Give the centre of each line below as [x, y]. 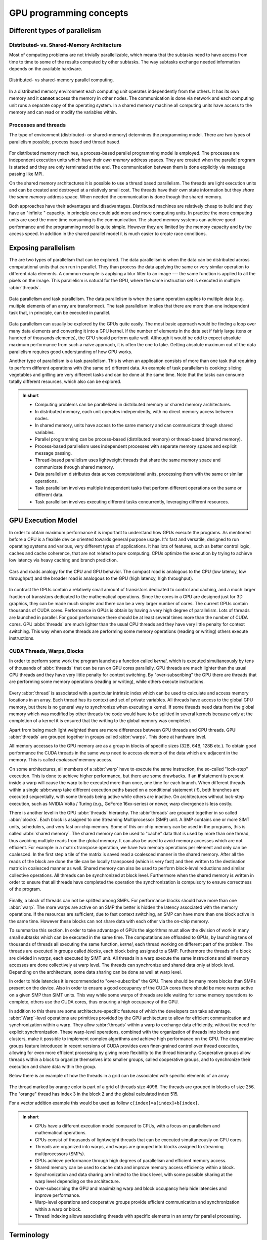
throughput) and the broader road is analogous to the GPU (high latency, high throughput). [101, 578]
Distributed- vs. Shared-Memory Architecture [66, 45]
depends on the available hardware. [46, 69]
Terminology [29, 1235]
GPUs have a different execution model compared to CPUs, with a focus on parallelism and [127, 1126]
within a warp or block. [58, 1209]
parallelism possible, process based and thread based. [65, 142]
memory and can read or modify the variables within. [63, 112]
